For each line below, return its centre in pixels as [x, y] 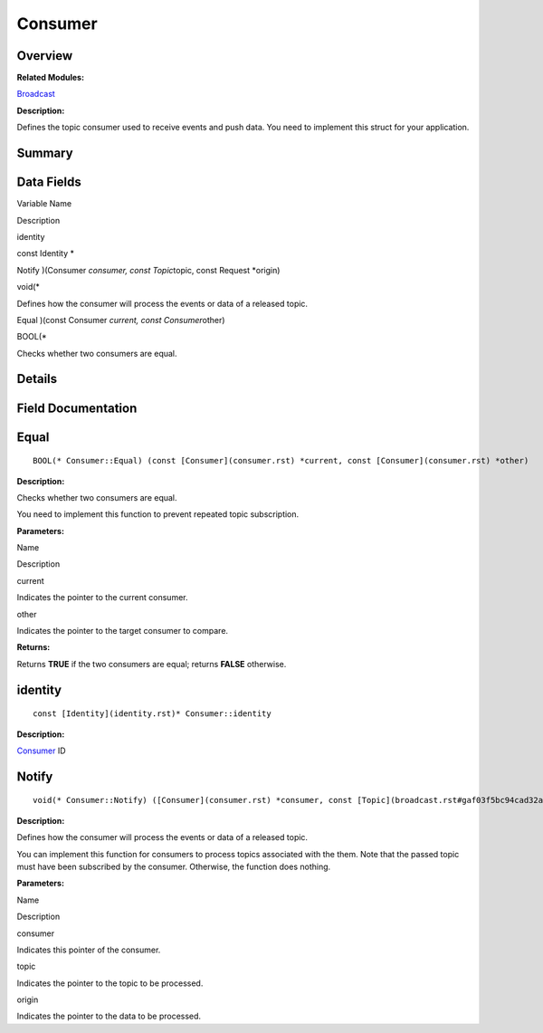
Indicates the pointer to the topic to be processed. [110, 983]
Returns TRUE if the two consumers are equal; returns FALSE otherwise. [152, 664]
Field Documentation [77, 408]
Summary [45, 153]
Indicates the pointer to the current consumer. [102, 598]
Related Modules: [51, 78]
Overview [45, 56]
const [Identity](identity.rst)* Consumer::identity [152, 714]
